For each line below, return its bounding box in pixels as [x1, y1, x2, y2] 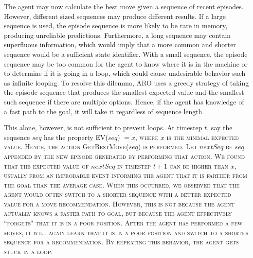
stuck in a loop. [4, 246, 53, 256]
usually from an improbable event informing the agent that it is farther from [4, 170, 248, 180]
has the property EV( [44, 132, 108, 142]
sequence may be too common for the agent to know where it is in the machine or [4, 58, 248, 69]
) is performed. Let [138, 141, 198, 152]
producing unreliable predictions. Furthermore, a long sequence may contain [4, 30, 231, 40]
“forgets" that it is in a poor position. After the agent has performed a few [4, 218, 243, 228]
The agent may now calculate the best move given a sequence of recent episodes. [4, 1, 244, 11]
